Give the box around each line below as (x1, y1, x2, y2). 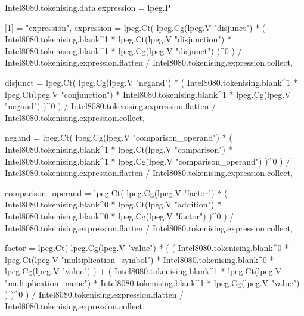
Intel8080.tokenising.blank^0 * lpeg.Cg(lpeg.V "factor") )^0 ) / (5, 209, 234, 222)
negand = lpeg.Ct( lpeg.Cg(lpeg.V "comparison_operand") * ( (5, 131, 232, 144)
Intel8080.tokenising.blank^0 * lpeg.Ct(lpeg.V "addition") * (5, 198, 221, 210)
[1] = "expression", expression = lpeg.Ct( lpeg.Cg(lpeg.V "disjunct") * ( (5, 21, 266, 33)
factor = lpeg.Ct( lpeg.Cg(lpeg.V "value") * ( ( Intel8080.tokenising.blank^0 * (5, 241, 289, 254)
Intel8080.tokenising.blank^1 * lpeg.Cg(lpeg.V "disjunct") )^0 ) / (5, 44, 242, 57)
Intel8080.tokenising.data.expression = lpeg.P (5, 1, 171, 13)
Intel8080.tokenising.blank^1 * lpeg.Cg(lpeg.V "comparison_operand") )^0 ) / (5, 154, 290, 167)
